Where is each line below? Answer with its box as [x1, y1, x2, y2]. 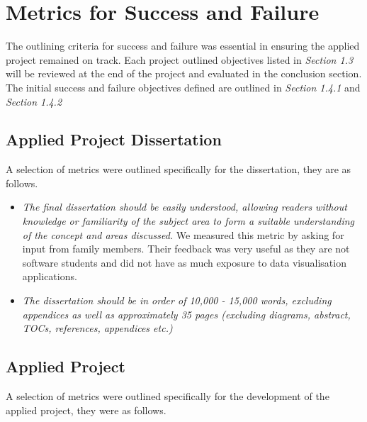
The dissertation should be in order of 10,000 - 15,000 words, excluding [22, 293, 332, 308]
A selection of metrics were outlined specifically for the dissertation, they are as [6, 162, 351, 177]
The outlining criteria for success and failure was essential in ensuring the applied [6, 38, 360, 53]
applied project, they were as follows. [6, 402, 166, 417]
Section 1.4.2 [6, 94, 62, 109]
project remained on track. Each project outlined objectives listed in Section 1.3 [6, 52, 354, 67]
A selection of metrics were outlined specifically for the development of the [6, 389, 329, 404]
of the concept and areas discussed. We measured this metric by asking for [22, 227, 344, 242]
